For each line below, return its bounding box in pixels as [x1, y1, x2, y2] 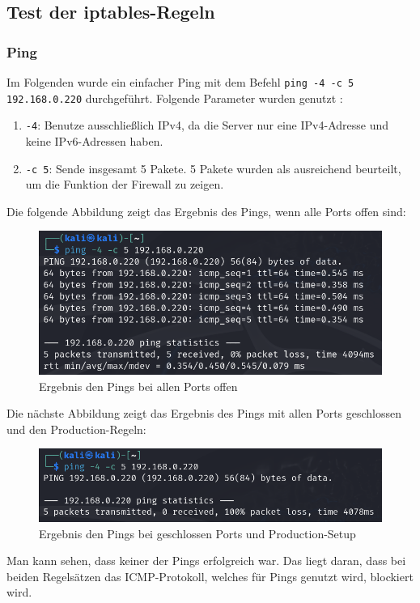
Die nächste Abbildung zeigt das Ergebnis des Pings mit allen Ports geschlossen [6, 405, 402, 422]
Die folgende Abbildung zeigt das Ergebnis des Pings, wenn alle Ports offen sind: [6, 202, 406, 219]
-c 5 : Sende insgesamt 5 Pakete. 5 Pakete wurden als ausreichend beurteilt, [25, 159, 401, 176]
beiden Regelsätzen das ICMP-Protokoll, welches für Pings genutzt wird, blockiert [6, 567, 414, 584]
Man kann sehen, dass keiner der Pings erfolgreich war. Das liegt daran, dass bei [6, 552, 406, 569]
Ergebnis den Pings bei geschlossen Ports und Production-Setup [39, 524, 356, 541]
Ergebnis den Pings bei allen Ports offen [39, 377, 238, 394]
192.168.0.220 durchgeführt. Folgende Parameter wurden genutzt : [6, 89, 343, 106]
